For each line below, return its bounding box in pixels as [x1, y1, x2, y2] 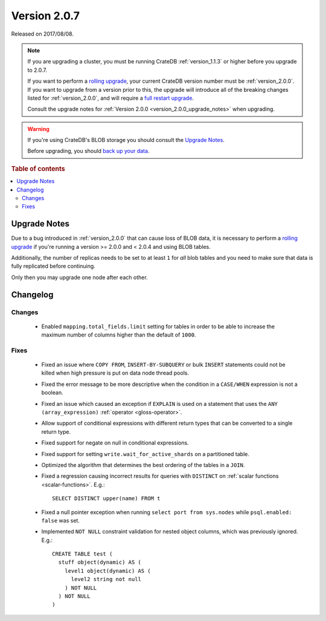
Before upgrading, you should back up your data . [27, 147, 150, 155]
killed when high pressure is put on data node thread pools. [41, 369, 190, 377]
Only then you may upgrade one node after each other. [11, 274, 148, 281]
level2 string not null [71, 576, 142, 583]
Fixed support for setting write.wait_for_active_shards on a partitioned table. [41, 450, 250, 457]
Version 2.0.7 [11, 9, 80, 22]
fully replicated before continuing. [11, 263, 96, 270]
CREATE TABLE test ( [52, 550, 113, 558]
